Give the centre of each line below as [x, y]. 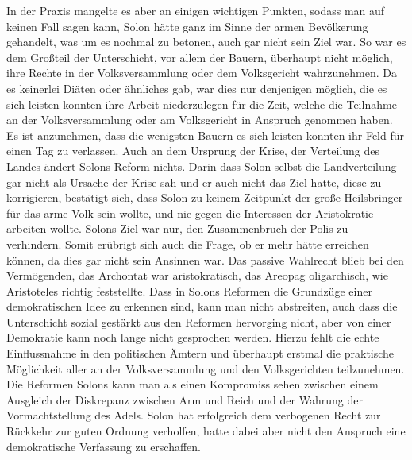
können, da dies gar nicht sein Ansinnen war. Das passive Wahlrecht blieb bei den [205, 259]
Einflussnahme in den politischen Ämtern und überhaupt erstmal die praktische [200, 353]
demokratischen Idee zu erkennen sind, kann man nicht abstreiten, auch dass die [202, 306]
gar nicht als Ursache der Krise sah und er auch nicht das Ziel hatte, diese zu [194, 182]
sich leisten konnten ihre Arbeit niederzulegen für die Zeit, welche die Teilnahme [202, 104]
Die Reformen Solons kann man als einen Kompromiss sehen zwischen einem [193, 384]
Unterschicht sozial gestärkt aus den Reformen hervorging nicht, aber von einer [199, 321]
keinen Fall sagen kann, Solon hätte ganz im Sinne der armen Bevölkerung [187, 26]
